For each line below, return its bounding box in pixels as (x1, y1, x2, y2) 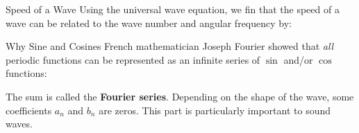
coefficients (6, 103, 52, 117)
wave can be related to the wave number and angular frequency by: (6, 15, 292, 30)
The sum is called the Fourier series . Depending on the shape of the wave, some (6, 89, 354, 103)
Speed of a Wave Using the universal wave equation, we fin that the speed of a (6, 2, 340, 16)
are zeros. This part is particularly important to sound (99, 103, 331, 117)
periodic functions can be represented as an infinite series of (6, 52, 260, 66)
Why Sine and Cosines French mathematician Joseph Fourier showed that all (6, 39, 334, 53)
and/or (283, 52, 313, 66)
